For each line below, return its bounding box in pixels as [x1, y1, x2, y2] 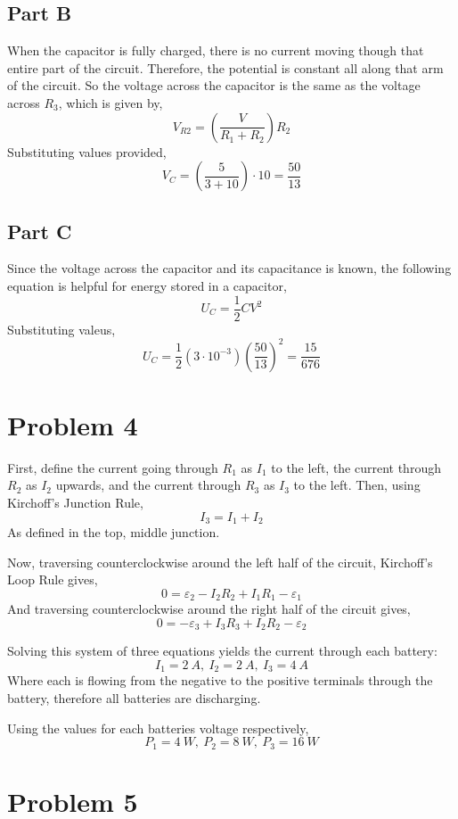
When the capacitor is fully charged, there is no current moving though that [7, 41, 424, 60]
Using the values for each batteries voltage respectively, [7, 718, 309, 737]
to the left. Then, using [293, 476, 421, 494]
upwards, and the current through [55, 476, 241, 494]
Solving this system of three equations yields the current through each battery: [7, 641, 438, 660]
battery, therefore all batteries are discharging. [7, 689, 261, 707]
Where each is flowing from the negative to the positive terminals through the [7, 671, 433, 690]
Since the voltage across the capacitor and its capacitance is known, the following [7, 259, 452, 277]
